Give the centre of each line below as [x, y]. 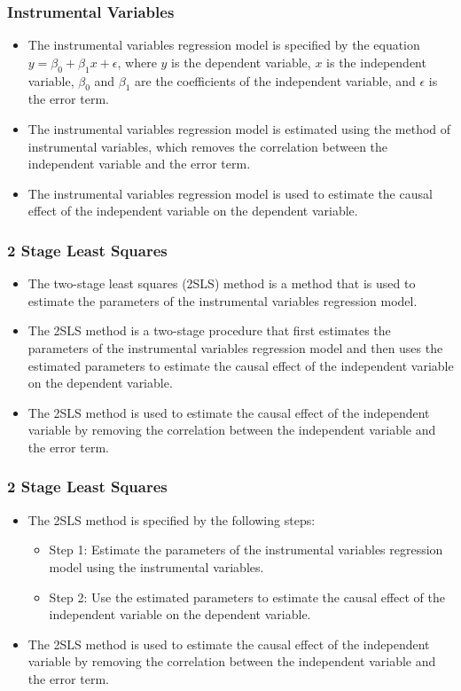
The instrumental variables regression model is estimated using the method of [239, 129]
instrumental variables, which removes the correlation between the [208, 146]
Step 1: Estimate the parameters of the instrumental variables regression [246, 550]
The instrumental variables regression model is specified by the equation [224, 45]
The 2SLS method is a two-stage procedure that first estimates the [209, 330]
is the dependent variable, [241, 62]
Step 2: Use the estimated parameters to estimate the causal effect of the [247, 597]
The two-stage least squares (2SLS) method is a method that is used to [222, 283]
